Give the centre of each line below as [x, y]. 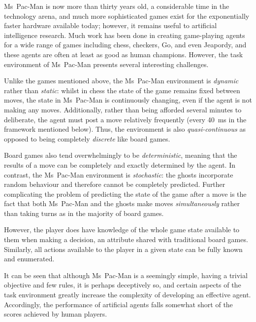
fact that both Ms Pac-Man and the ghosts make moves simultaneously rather [122, 203]
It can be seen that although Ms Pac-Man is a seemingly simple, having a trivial [126, 275]
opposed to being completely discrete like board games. [87, 138]
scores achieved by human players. [56, 314]
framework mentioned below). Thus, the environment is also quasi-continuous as [125, 129]
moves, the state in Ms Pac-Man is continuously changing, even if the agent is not [128, 100]
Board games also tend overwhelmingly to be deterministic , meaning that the [121, 155]
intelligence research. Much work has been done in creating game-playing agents [125, 35]
